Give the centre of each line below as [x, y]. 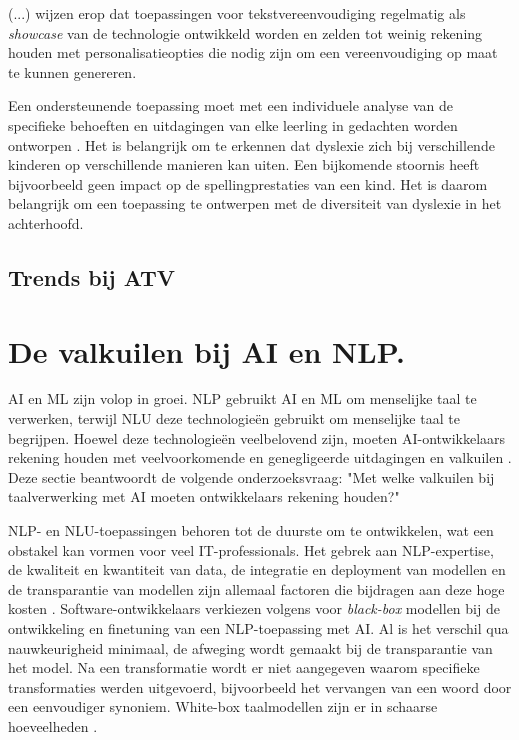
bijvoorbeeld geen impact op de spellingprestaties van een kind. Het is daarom [248, 183]
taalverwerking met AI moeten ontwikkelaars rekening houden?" [204, 496]
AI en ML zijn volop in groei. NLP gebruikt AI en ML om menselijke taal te [242, 398]
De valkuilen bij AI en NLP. [206, 350]
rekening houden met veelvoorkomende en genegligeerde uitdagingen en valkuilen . [260, 457]
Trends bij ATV [92, 276]
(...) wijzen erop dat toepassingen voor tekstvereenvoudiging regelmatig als [237, 13]
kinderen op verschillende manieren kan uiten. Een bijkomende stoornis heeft [244, 164]
